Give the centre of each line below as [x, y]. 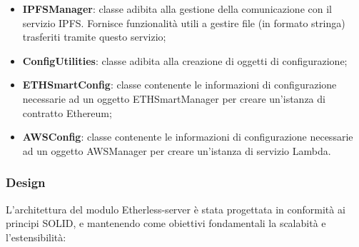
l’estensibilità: [36, 237]
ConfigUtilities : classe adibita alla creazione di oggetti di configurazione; [185, 60]
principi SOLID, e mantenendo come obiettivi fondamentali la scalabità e [166, 223]
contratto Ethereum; [67, 112]
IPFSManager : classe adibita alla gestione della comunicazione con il [177, 9]
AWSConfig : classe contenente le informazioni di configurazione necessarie [188, 137]
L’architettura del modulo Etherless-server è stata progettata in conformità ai [176, 209]
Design [26, 182]
